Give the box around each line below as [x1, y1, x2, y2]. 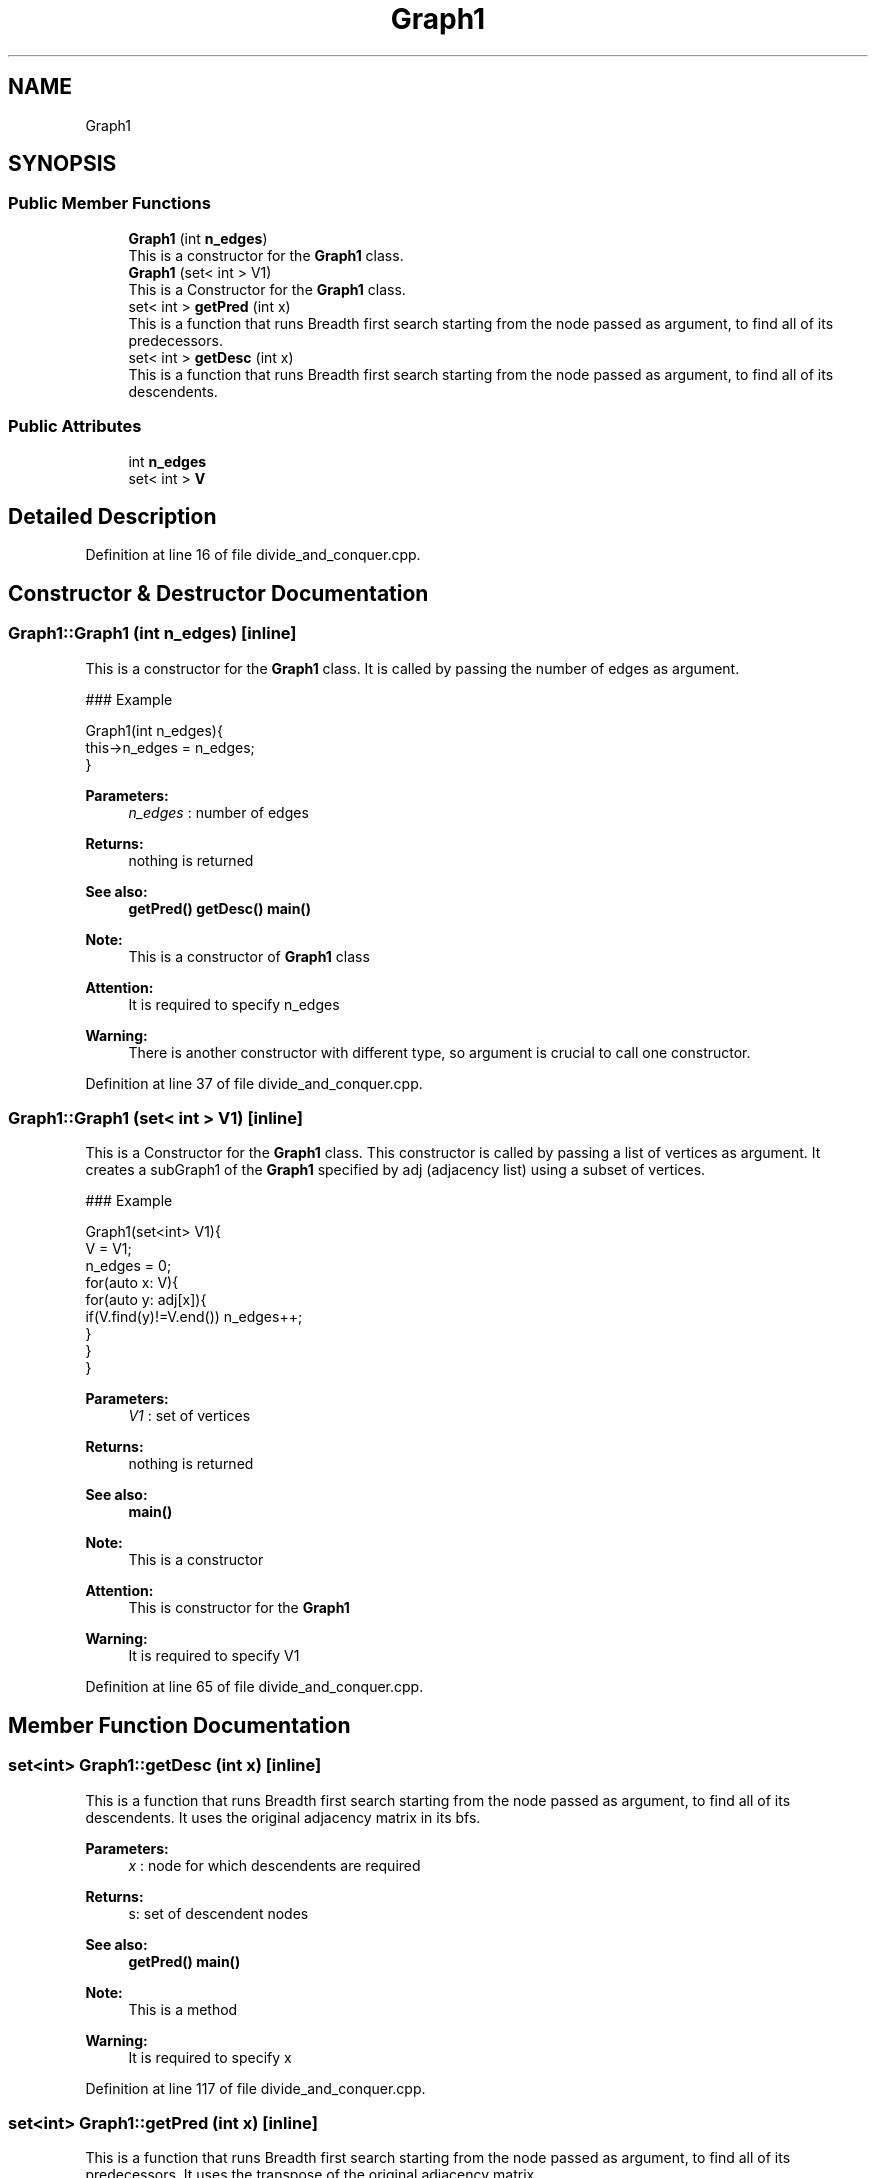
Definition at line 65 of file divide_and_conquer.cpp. [85, 1678, 424, 1696]
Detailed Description [8, 503, 217, 529]
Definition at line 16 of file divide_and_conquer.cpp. [85, 546, 421, 564]
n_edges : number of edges [128, 803, 309, 821]
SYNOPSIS [8, 151, 117, 177]
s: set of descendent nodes [128, 1904, 309, 1922]
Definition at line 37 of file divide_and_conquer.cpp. [85, 1074, 423, 1092]
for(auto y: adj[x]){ [85, 1291, 207, 1309]
